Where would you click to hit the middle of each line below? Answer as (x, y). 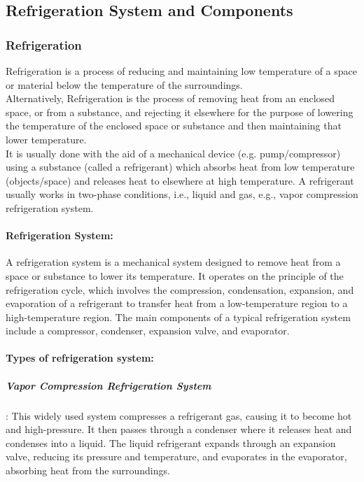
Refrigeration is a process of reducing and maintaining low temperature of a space (182, 71)
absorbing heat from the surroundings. (88, 470)
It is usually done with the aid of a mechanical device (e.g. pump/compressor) (173, 153)
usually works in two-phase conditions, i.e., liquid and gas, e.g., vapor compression (182, 194)
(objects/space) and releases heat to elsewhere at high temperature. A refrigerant (180, 180)
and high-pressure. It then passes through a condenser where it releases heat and (179, 429)
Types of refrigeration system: (80, 358)
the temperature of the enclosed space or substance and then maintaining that (174, 126)
